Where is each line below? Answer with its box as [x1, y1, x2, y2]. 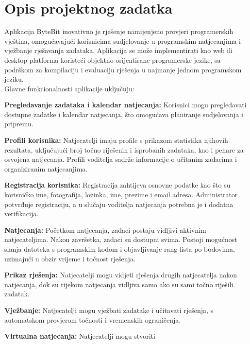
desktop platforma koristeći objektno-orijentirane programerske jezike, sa [4, 54, 221, 65]
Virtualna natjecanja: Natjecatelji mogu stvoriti [4, 331, 155, 341]
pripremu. [4, 119, 33, 129]
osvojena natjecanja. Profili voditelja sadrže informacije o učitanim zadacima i [4, 154, 237, 164]
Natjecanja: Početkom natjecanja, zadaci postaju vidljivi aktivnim [4, 224, 206, 235]
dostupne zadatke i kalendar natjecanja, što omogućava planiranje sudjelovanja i [4, 109, 243, 119]
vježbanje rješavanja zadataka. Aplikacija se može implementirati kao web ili [4, 45, 233, 55]
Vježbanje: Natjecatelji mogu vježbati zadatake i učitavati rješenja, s [4, 305, 214, 315]
